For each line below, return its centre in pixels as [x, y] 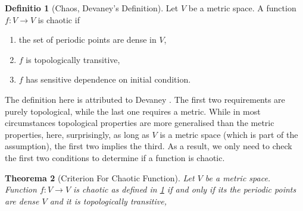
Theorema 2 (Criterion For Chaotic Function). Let [100, 177]
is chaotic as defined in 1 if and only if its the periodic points [185, 189]
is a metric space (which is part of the [229, 134]
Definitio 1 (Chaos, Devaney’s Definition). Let [92, 8]
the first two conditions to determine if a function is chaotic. [115, 157]
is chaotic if [59, 19]
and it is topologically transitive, [108, 201]
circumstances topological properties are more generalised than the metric [140, 123]
